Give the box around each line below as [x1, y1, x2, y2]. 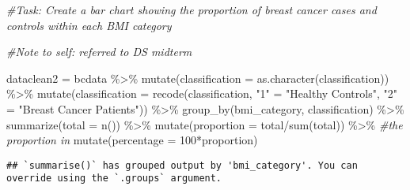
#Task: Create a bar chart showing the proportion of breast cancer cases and [6, 2, 377, 17]
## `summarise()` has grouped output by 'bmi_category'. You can [6, 159, 358, 171]
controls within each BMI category [6, 17, 172, 33]
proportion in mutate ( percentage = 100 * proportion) [6, 132, 258, 148]
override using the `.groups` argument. [6, 173, 222, 184]
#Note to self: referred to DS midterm [6, 43, 192, 60]
